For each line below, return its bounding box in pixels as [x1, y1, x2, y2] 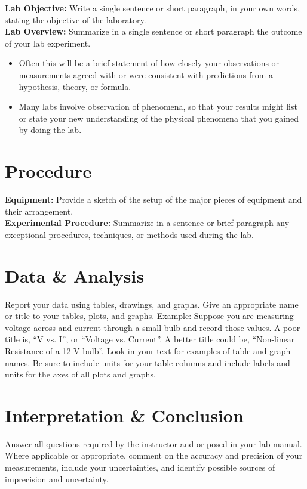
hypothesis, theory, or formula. [19, 80, 131, 92]
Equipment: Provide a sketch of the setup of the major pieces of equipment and [5, 193, 302, 206]
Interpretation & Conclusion [5, 403, 244, 427]
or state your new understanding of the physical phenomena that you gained [19, 112, 299, 124]
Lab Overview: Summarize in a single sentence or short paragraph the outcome [5, 25, 302, 38]
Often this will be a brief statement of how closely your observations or [19, 57, 280, 69]
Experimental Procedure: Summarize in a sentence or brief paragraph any [5, 216, 290, 229]
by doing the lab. [19, 123, 82, 136]
